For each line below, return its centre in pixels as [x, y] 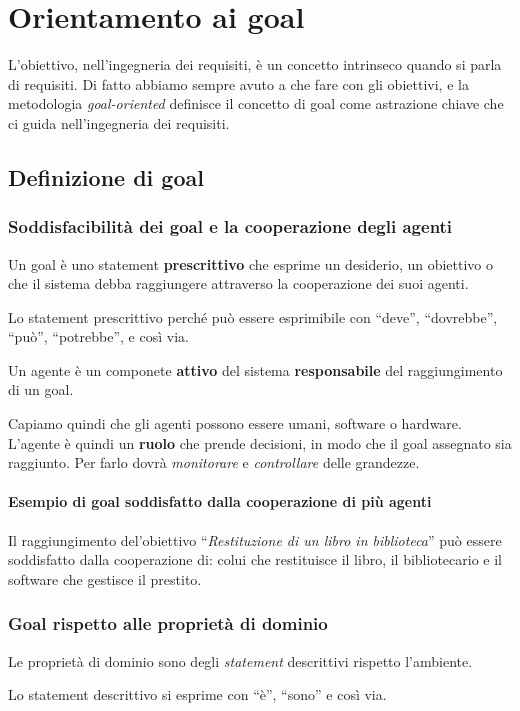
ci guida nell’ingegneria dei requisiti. [119, 122]
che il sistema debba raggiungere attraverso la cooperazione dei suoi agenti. [238, 283]
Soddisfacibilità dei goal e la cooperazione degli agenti [230, 226]
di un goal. [41, 389]
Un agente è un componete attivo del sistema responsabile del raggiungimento [255, 369]
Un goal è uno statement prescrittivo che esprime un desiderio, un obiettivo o [251, 263]
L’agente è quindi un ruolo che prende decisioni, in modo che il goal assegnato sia [260, 442]
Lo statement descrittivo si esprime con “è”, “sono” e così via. [197, 694]
